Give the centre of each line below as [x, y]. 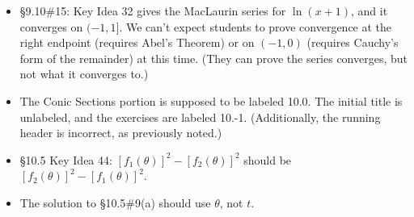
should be [268, 159]
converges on [51, 26]
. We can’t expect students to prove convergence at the [256, 26]
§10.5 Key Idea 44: [66, 159]
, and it [370, 10]
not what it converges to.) [84, 74]
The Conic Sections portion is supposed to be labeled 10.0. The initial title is [211, 100]
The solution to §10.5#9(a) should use [115, 202]
